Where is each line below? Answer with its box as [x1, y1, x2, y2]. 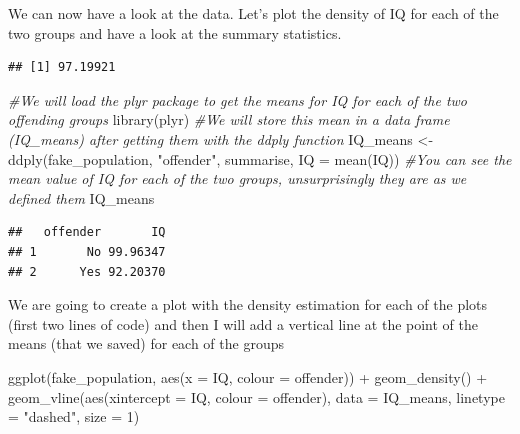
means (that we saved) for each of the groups [8, 333, 284, 354]
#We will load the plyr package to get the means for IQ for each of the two [8, 89, 467, 110]
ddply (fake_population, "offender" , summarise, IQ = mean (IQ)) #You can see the [8, 148, 512, 169]
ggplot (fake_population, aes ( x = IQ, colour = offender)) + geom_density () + [8, 366, 488, 387]
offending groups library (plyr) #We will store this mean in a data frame [8, 109, 450, 130]
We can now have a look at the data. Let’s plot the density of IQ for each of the [8, 3, 499, 23]
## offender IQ [8, 225, 166, 240]
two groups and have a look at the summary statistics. [8, 22, 342, 43]
